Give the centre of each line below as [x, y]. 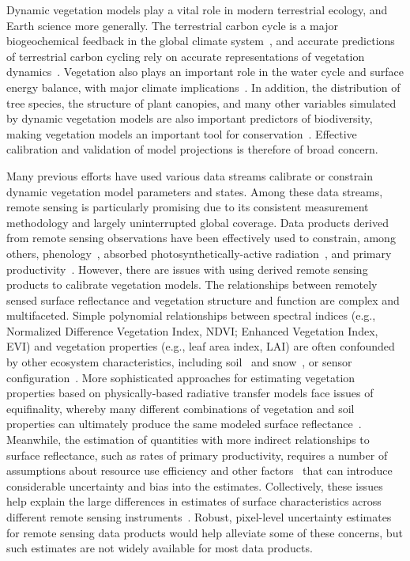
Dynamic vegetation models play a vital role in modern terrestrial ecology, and [197, 9]
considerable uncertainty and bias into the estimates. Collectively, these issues [195, 485]
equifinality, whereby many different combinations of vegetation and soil [181, 408]
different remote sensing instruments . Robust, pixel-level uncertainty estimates [199, 517]
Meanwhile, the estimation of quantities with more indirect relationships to [188, 440]
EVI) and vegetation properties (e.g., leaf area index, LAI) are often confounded [201, 346]
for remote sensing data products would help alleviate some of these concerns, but [205, 532]
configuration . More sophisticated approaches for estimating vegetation [181, 377]
